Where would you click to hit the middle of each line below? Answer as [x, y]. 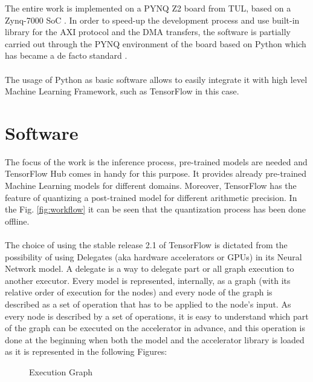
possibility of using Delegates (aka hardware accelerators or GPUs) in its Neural [153, 256]
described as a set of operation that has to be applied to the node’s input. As [148, 304]
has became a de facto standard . [66, 55]
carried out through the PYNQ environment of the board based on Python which [156, 43]
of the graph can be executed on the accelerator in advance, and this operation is [155, 328]
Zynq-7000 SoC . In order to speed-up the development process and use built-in [152, 20]
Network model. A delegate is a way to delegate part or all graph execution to [150, 268]
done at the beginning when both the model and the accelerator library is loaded [155, 339]
